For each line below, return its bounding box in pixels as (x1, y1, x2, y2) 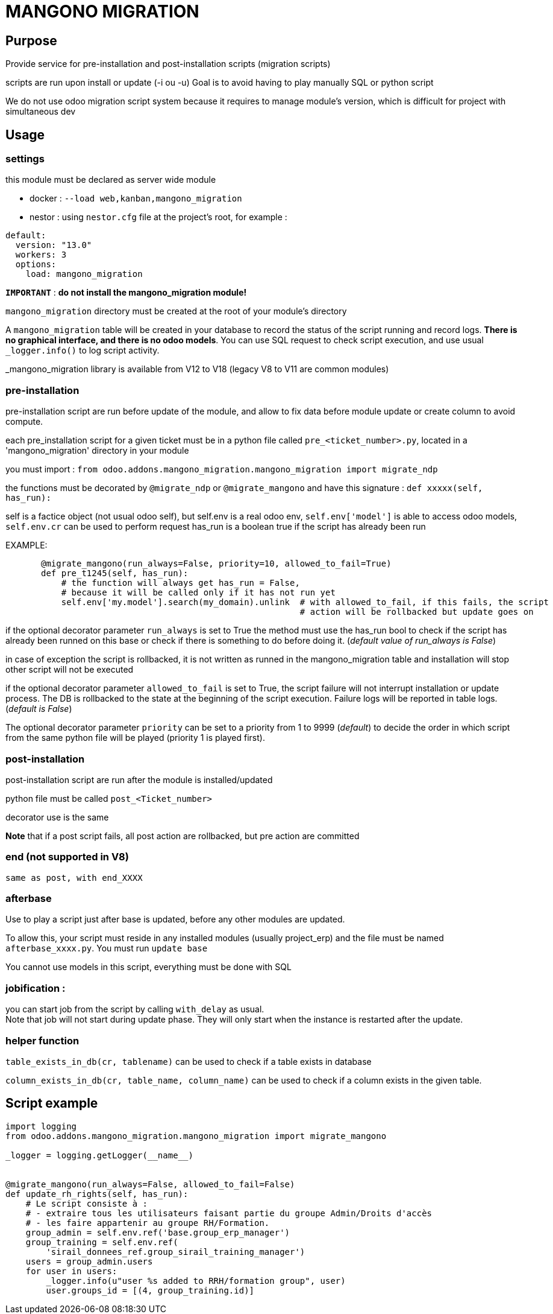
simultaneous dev (5, 106, 76, 117)
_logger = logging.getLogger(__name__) (5, 1150, 193, 1160)
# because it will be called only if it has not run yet (61, 588, 336, 598)
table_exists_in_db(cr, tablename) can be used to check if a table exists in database (5, 1056, 372, 1067)
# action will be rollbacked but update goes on (299, 607, 534, 617)
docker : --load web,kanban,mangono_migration (30, 193, 242, 204)
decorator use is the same (5, 811, 109, 822)
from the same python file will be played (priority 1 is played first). (5, 732, 265, 743)
